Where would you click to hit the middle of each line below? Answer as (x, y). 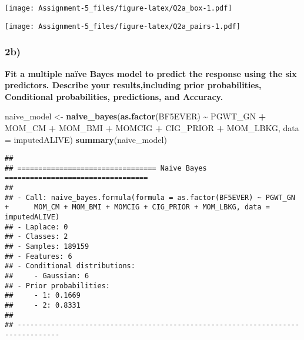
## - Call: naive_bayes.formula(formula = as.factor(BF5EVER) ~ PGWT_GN (150, 197)
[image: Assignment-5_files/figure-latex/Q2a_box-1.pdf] (118, 8)
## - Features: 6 (39, 256)
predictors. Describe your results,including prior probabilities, (133, 85)
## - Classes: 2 (36, 237)
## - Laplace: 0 (36, 227)
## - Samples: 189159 (47, 246)
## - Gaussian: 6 (47, 276)
